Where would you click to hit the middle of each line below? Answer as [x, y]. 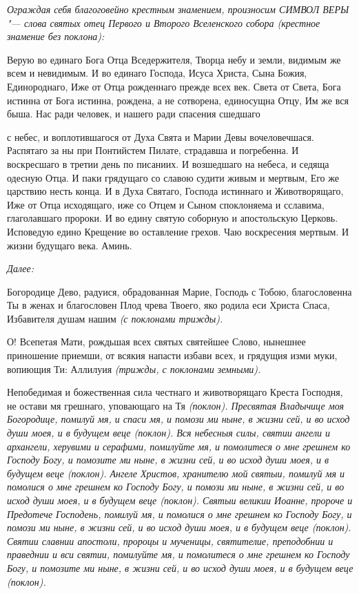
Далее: [21, 268]
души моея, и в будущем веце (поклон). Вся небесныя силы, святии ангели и [169, 433]
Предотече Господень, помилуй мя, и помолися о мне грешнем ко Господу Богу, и [179, 514]
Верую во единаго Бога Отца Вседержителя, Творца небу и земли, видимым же [174, 59]
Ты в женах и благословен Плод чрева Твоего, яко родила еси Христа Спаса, [168, 305]
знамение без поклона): [56, 36]
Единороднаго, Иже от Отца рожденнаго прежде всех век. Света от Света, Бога [174, 86]
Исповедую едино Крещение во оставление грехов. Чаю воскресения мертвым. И [178, 231]
